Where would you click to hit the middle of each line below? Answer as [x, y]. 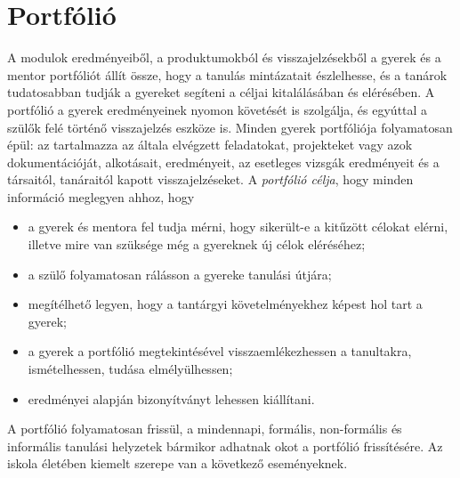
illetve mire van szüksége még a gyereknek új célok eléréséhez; [197, 244]
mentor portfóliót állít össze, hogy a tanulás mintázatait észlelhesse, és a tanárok [227, 74]
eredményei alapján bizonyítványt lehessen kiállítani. [171, 398]
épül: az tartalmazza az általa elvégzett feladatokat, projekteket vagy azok [210, 145]
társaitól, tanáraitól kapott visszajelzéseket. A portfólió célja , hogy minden [210, 179]
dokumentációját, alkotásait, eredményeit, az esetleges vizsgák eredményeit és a [223, 162]
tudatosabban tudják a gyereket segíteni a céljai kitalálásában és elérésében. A [221, 92]
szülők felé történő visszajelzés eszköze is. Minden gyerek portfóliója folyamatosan [230, 127]
